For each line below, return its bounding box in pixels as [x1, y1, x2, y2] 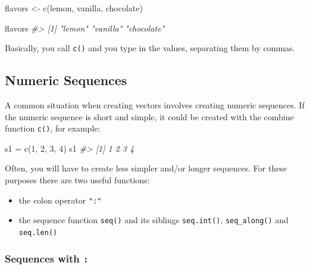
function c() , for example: [5, 122, 101, 134]
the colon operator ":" [18, 193, 102, 206]
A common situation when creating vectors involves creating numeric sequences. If [5, 99, 305, 111]
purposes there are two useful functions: [5, 174, 150, 186]
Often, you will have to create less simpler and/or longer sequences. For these [5, 162, 287, 174]
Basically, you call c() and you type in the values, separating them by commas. [5, 42, 295, 54]
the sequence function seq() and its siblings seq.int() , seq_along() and [18, 214, 289, 226]
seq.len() [18, 228, 58, 237]
